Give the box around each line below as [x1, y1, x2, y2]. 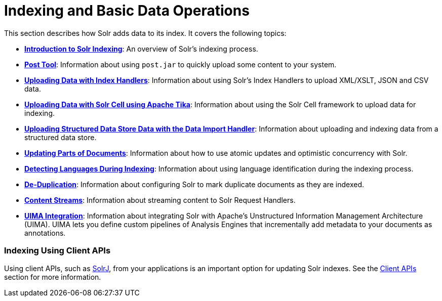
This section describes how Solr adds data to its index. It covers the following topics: [4, 28, 287, 37]
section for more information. [4, 272, 101, 281]
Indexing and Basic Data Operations [4, 2, 250, 19]
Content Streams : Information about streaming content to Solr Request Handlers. [24, 195, 296, 204]
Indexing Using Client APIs [4, 245, 111, 256]
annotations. [24, 228, 66, 237]
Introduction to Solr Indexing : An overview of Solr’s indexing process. [24, 44, 258, 53]
